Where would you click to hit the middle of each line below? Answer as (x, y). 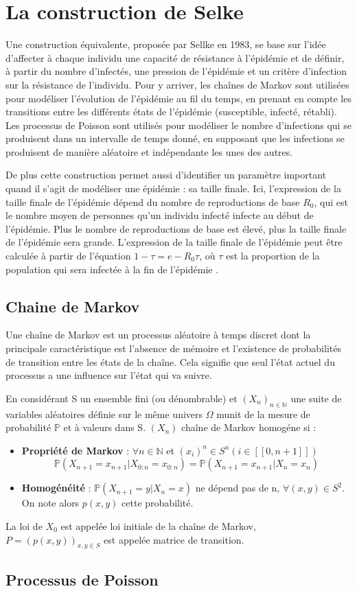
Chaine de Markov (73, 306)
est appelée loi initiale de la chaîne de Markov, (158, 525)
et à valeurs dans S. (105, 427)
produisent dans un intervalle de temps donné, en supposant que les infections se (175, 138)
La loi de (24, 525)
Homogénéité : (56, 488)
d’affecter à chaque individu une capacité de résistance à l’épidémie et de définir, (175, 57)
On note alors (50, 503)
